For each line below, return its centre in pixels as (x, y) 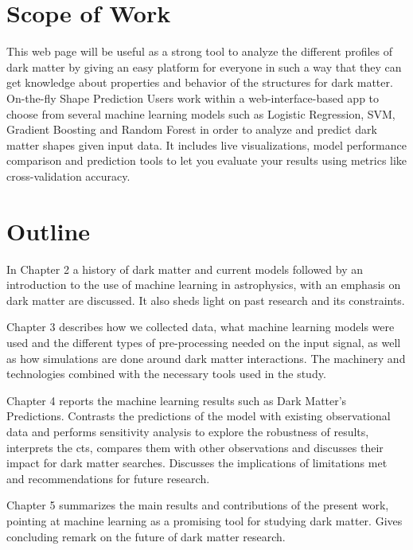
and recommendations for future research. (108, 478)
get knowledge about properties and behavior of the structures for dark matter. (200, 82)
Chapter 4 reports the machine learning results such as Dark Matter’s (177, 400)
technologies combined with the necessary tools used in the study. (166, 374)
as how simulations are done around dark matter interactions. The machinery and (206, 358)
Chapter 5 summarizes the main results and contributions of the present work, (198, 505)
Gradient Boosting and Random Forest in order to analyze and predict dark (192, 129)
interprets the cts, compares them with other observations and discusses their (195, 447)
